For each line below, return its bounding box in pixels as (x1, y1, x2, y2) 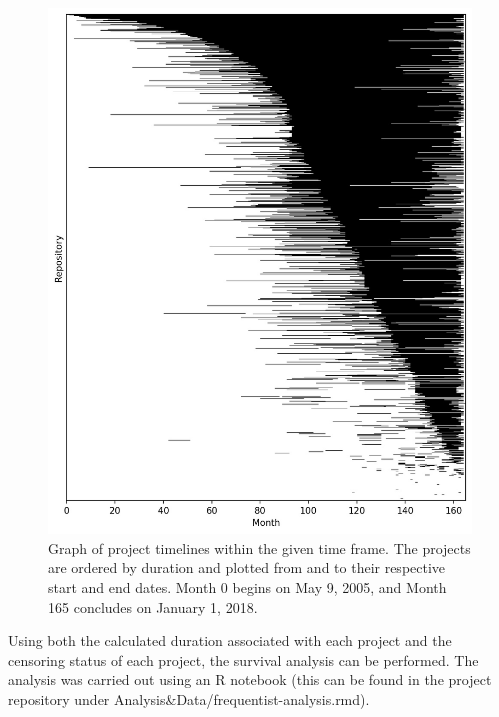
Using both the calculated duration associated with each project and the (8, 630, 452, 651)
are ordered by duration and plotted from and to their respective (48, 557, 446, 578)
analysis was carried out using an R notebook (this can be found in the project (8, 669, 492, 690)
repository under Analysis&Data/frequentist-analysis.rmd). (8, 689, 370, 710)
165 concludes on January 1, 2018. (48, 596, 258, 617)
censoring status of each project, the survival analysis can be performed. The (8, 649, 479, 670)
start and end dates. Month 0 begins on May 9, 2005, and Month (48, 577, 447, 598)
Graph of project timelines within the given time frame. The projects (48, 537, 471, 558)
